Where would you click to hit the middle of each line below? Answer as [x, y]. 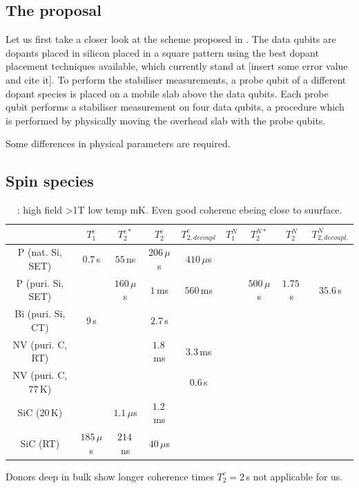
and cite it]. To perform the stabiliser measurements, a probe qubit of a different [176, 79]
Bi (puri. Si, [40, 313]
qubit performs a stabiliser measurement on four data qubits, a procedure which [175, 107]
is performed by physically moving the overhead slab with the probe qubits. [166, 120]
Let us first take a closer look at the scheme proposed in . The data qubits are [171, 39]
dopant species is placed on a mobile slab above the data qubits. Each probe [167, 93]
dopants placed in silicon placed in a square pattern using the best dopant [162, 52]
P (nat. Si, [40, 252]
